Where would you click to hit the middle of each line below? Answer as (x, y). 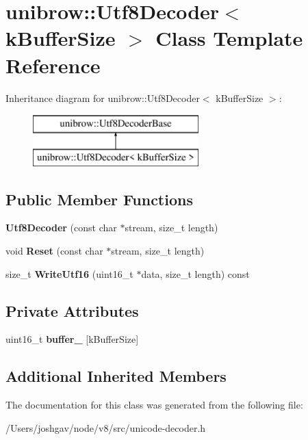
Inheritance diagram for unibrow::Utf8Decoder (103, 98)
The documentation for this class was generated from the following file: (154, 405)
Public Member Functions (99, 199)
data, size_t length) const (195, 273)
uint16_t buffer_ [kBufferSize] (72, 339)
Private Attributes (72, 310)
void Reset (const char (54, 251)
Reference (53, 65)
